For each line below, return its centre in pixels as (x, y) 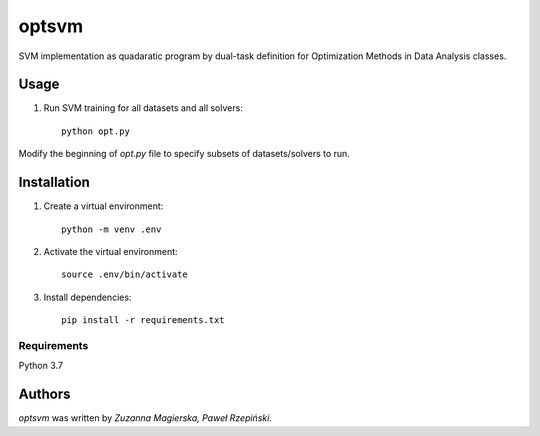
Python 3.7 (41, 366)
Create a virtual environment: (103, 206)
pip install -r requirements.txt (143, 320)
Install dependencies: (87, 297)
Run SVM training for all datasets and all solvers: (143, 108)
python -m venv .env (111, 229)
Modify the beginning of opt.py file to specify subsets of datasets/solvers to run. (184, 154)
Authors (44, 394)
